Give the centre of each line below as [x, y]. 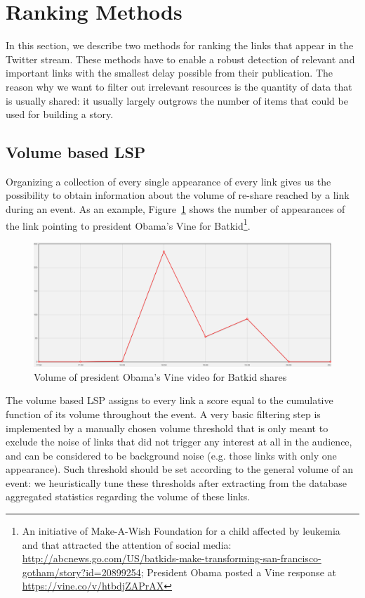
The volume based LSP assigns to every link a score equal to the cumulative [170, 400]
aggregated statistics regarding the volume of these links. [128, 496]
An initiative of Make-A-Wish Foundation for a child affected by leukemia [181, 531]
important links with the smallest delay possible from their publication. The [170, 73]
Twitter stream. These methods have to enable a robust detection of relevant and [180, 59]
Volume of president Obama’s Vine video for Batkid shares [160, 376]
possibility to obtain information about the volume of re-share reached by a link [178, 195]
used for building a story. [60, 114]
